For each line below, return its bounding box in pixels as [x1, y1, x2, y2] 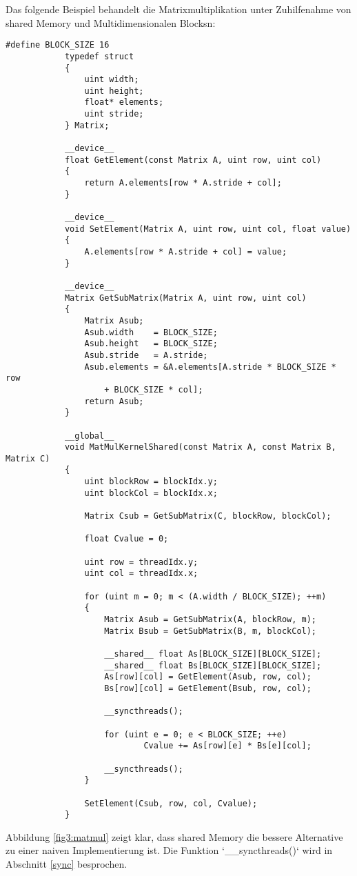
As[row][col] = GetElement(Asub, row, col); [104, 672, 312, 682]
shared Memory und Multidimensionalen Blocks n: [6, 15, 216, 30]
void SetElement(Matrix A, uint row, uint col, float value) [64, 223, 351, 234]
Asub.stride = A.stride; [84, 350, 208, 360]
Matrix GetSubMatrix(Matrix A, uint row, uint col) [64, 292, 307, 303]
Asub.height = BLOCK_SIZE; [84, 339, 218, 349]
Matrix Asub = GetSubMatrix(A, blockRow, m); [104, 615, 317, 624]
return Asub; [84, 396, 144, 406]
